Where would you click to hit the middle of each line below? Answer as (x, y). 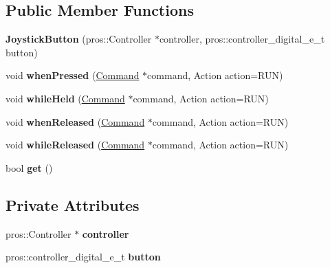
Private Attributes (73, 204)
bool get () (29, 167)
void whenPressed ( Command (73, 75)
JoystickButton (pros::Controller (79, 39)
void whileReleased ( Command (75, 145)
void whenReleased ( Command (75, 121)
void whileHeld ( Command (65, 98)
